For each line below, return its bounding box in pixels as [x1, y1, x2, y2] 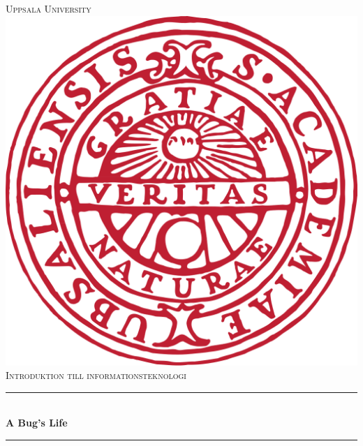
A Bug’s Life [6, 415, 68, 430]
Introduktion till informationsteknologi [6, 368, 186, 382]
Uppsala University [6, 1, 91, 15]
